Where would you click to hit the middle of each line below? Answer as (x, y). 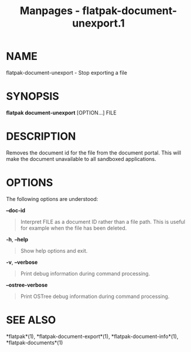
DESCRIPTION (41, 137)
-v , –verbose (22, 262)
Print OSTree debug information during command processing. (95, 296)
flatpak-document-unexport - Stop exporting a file (67, 72)
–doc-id (16, 210)
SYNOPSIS (33, 97)
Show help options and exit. (54, 250)
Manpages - (50, 11)
